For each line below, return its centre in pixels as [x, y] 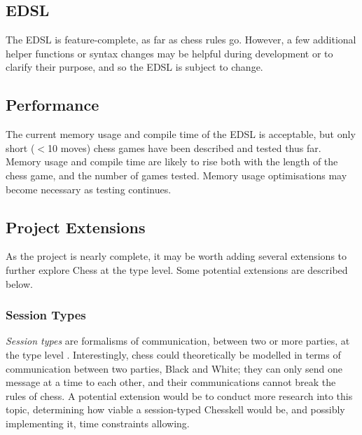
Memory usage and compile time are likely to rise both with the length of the [172, 161]
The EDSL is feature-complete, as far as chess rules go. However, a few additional [181, 40]
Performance [53, 105]
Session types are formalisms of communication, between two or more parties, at [178, 341]
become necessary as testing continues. [89, 189]
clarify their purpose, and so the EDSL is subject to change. [134, 67]
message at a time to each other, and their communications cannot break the [171, 382]
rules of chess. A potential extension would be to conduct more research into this [179, 395]
